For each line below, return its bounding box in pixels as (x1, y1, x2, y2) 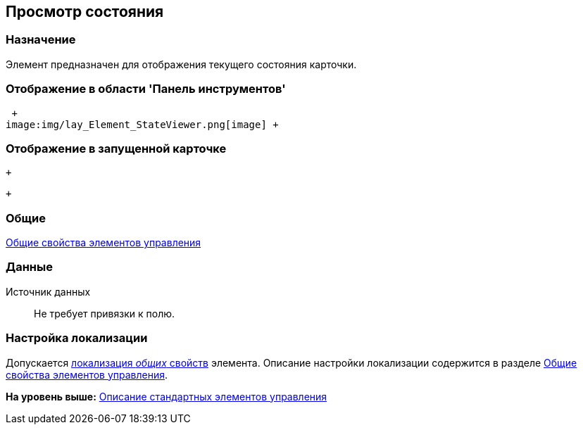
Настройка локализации (6, 331, 148, 346)
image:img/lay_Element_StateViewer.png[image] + (6, 118, 279, 130)
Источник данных (6, 285, 91, 298)
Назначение (6, 32, 76, 47)
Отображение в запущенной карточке (6, 141, 227, 156)
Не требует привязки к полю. (34, 307, 175, 320)
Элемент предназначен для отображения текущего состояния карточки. (6, 58, 357, 70)
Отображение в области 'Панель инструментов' (6, 82, 286, 96)
